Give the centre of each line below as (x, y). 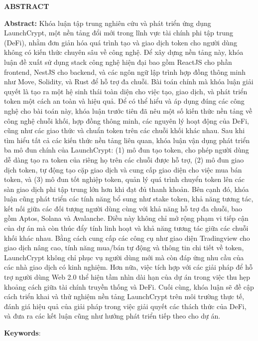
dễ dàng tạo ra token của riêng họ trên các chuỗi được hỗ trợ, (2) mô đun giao (124, 159)
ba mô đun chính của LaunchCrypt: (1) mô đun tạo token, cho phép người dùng (127, 150)
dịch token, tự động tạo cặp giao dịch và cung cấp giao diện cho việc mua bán (123, 169)
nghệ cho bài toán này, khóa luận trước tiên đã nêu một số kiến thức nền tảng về (128, 110)
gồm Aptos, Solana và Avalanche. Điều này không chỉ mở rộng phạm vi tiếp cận (126, 218)
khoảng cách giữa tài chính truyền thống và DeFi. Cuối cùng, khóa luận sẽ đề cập (129, 286)
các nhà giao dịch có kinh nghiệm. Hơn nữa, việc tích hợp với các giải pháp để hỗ (128, 267)
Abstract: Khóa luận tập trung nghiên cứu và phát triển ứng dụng (108, 23)
